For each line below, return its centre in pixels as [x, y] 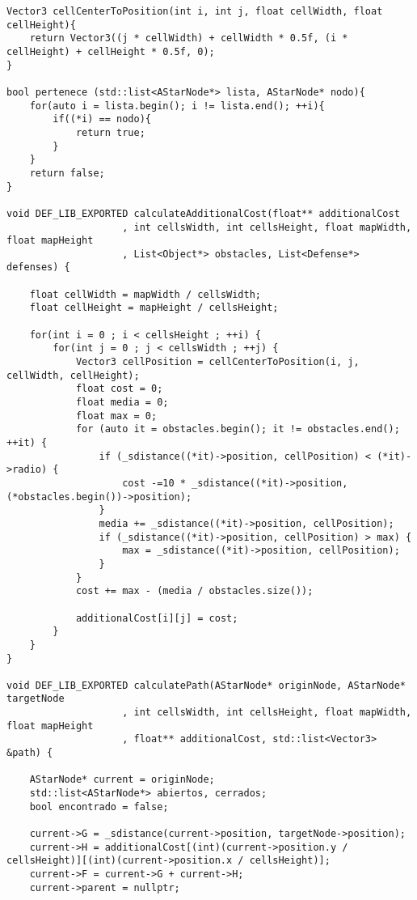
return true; [110, 132]
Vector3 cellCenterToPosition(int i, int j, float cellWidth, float [195, 11]
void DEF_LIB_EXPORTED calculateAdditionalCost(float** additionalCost [203, 213]
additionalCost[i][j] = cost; [157, 618]
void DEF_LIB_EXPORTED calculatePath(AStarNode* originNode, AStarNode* [206, 685]
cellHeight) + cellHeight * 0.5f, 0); [111, 51]
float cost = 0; [119, 389]
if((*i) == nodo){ [102, 119]
